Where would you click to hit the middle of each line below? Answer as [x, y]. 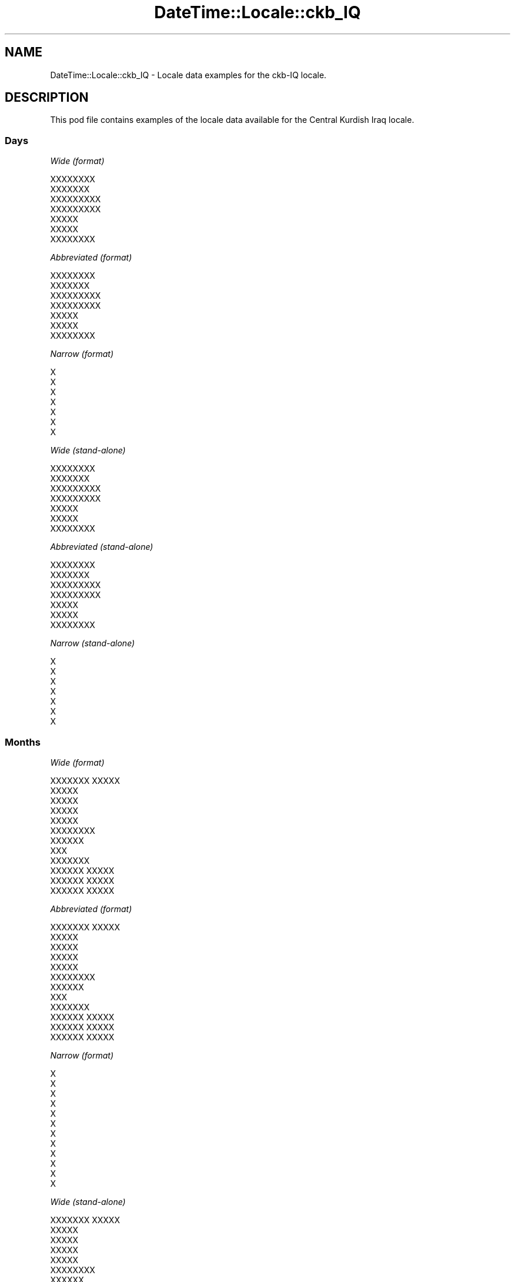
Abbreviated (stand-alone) [102, 547]
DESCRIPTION [47, 98]
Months [23, 742]
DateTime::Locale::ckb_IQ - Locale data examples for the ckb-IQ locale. [188, 75]
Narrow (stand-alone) [93, 643]
